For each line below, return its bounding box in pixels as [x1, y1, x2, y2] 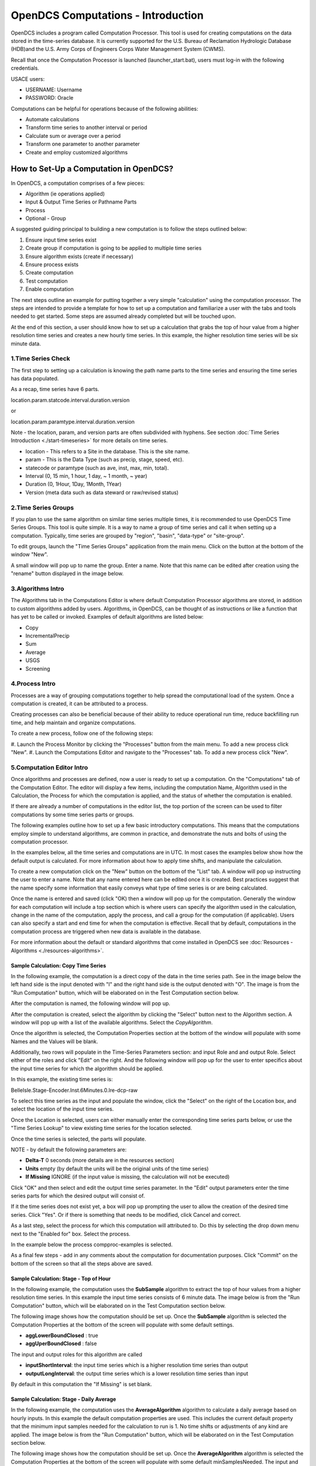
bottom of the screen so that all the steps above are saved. [11, 1260, 153, 1267]
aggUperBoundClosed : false [25, 1340, 97, 1347]
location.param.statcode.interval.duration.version [11, 396, 130, 403]
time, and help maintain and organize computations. [11, 719, 136, 726]
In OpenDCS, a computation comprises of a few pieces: [11, 179, 145, 186]
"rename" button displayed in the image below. [11, 570, 124, 577]
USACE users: [11, 75, 45, 82]
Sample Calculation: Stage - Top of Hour [11, 1275, 111, 1282]
